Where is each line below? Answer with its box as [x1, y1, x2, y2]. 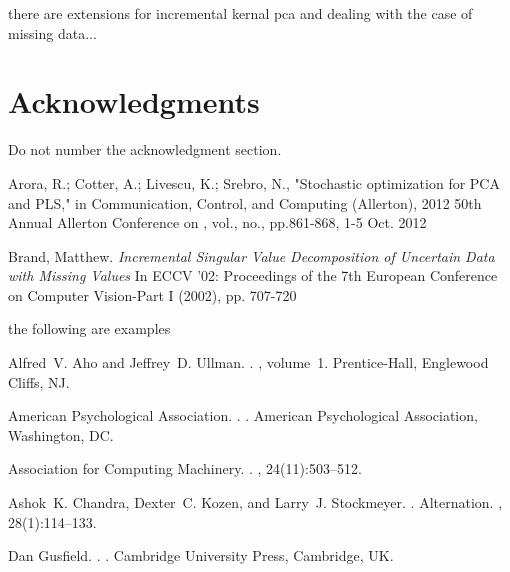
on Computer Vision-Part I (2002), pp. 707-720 [8, 284, 297, 305]
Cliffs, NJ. [8, 371, 70, 392]
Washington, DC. [8, 424, 114, 445]
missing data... [8, 22, 97, 43]
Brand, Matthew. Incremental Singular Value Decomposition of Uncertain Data [8, 245, 495, 266]
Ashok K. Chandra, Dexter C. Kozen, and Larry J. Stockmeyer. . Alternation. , [8, 492, 503, 513]
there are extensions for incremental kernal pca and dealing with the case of [8, 3, 473, 23]
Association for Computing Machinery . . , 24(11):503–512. [8, 458, 362, 479]
